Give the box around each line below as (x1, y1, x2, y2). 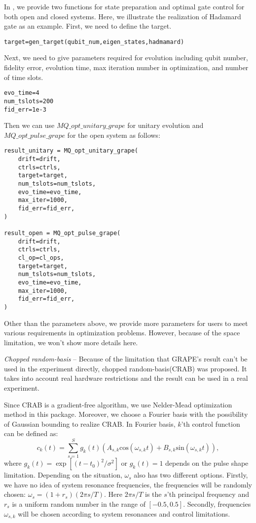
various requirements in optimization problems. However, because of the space (4, 327, 240, 338)
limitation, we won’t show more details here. (4, 337, 138, 347)
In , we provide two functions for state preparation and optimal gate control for (4, 1, 245, 11)
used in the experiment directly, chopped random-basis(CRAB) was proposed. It (4, 363, 247, 373)
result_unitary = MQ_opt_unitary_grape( (4, 147, 139, 155)
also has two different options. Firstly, (134, 470, 248, 480)
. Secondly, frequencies (183, 498, 251, 509)
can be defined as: (4, 428, 58, 439)
